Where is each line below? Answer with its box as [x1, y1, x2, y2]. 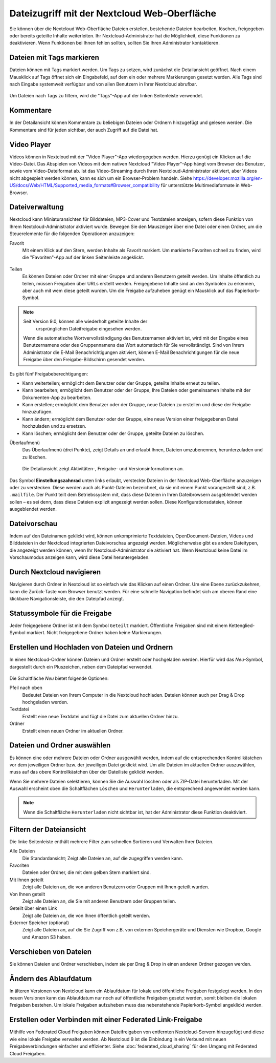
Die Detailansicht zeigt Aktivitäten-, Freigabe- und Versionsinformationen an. [22, 466, 184, 472]
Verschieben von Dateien [9, 947, 92, 956]
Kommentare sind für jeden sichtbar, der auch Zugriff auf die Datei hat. [9, 127, 158, 133]
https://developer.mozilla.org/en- [193, 175, 263, 181]
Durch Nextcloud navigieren [9, 568, 101, 576]
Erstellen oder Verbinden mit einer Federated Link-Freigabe [9, 1015, 203, 1024]
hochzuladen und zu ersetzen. [22, 423, 86, 429]
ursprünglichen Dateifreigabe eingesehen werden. [36, 325, 142, 331]
